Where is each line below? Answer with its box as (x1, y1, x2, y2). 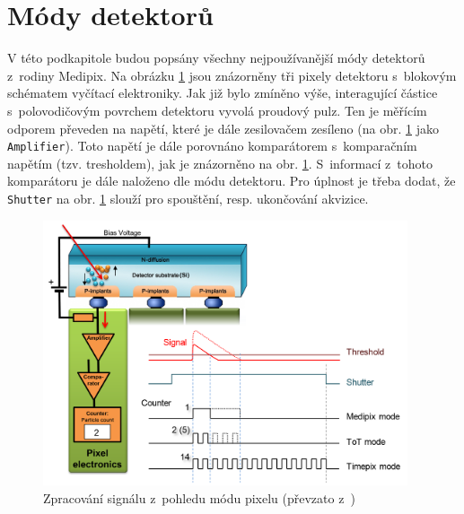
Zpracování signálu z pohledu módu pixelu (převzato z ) (43, 488, 355, 507)
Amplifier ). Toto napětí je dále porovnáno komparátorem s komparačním (7, 136, 417, 155)
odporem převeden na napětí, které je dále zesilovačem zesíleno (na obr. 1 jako (7, 118, 439, 137)
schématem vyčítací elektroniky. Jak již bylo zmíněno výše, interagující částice (7, 83, 438, 102)
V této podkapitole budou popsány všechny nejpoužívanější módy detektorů (7, 48, 425, 67)
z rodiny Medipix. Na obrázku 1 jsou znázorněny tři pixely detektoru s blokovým (7, 65, 457, 84)
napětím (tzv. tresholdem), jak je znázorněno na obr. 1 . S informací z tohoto (7, 153, 433, 172)
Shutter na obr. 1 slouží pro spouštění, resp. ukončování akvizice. (7, 188, 369, 207)
